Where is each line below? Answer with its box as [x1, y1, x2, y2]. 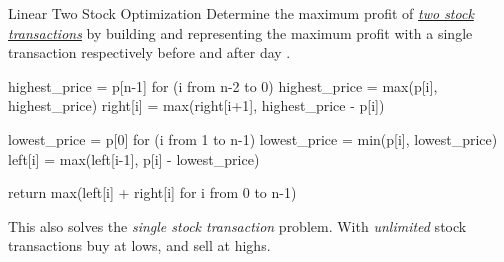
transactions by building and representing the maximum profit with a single [8, 22, 473, 43]
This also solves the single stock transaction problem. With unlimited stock [8, 215, 467, 236]
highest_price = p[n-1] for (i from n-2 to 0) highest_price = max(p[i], [8, 75, 438, 96]
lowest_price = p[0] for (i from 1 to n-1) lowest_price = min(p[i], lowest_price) [8, 128, 498, 149]
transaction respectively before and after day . [8, 42, 291, 63]
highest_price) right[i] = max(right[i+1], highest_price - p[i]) [8, 95, 385, 116]
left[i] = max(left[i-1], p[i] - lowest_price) [8, 148, 260, 169]
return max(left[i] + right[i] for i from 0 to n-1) [8, 182, 297, 203]
